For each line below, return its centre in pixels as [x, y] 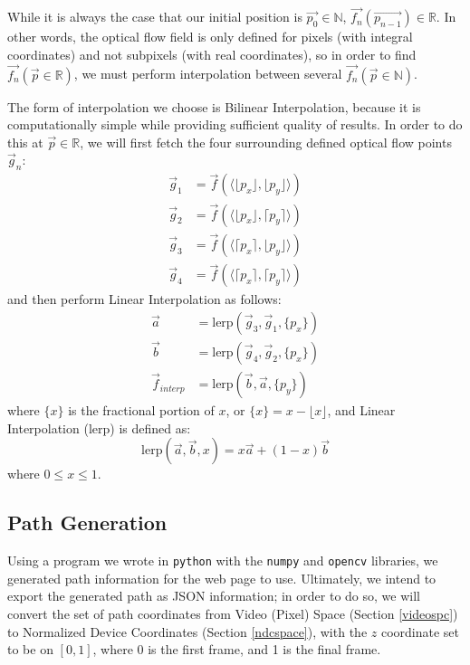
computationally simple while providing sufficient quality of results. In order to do [235, 124]
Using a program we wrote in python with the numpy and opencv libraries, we [223, 560]
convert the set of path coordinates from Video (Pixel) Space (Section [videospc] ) [233, 613]
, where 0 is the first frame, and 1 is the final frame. [237, 649]
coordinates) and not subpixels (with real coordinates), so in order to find [212, 54]
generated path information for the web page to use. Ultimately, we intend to [222, 578]
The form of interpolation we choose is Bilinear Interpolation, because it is [214, 106]
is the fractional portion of [141, 410]
